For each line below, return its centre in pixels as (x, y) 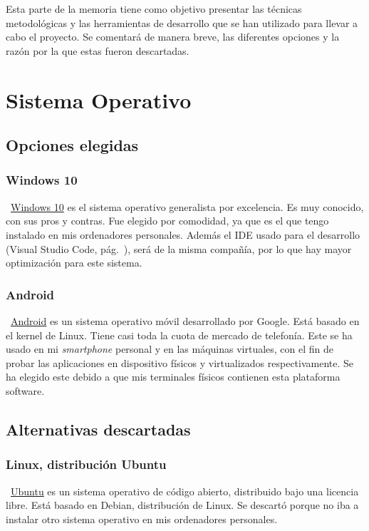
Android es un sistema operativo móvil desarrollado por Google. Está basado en (185, 320)
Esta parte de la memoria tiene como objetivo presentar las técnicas (154, 9)
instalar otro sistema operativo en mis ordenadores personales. (142, 519)
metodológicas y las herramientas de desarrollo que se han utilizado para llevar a (182, 22)
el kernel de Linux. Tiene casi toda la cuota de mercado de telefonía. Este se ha (179, 335)
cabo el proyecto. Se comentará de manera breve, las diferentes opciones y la (173, 37)
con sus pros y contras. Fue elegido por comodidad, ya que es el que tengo (167, 221)
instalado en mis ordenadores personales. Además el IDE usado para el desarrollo (183, 234)
